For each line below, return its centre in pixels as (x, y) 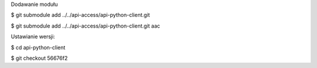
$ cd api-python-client (38, 47)
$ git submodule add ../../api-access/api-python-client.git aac (86, 26)
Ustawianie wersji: (33, 37)
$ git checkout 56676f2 (39, 58)
